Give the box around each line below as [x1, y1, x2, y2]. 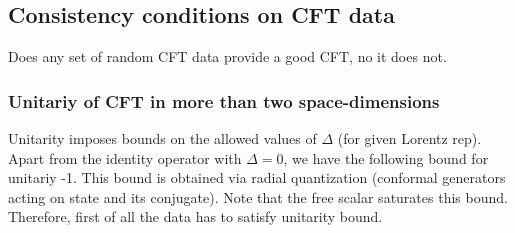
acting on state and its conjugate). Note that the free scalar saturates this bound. [8, 186, 508, 207]
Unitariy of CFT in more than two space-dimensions [8, 88, 440, 113]
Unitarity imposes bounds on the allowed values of [8, 128, 317, 149]
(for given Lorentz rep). [337, 128, 482, 149]
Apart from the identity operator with [8, 147, 242, 168]
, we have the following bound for [283, 147, 489, 168]
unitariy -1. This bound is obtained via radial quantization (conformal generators [8, 167, 506, 188]
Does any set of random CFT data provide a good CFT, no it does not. [8, 46, 447, 67]
